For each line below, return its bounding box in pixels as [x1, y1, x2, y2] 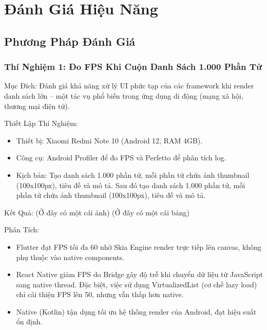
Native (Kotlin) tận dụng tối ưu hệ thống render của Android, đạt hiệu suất [16, 306, 257, 317]
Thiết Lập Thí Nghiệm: [4, 118, 78, 129]
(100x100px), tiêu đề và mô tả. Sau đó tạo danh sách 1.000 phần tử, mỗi [16, 179, 245, 190]
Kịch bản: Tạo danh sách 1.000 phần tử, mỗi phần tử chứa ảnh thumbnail [16, 169, 250, 180]
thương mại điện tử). [4, 100, 70, 111]
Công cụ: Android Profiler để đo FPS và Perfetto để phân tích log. [16, 152, 226, 163]
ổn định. [16, 316, 43, 327]
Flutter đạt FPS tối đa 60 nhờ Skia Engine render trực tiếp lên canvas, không [16, 241, 261, 252]
